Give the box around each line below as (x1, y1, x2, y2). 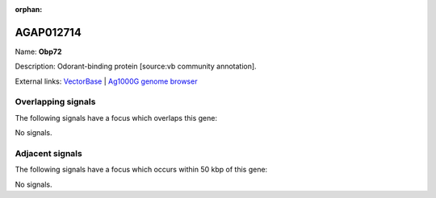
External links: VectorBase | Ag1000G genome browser (15, 76, 198, 86)
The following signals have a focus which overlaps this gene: (15, 113, 218, 122)
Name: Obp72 (15, 47, 62, 56)
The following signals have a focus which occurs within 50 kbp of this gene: (15, 165, 268, 175)
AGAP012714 (15, 25, 82, 39)
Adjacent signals (15, 147, 82, 159)
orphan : (15, 5, 43, 14)
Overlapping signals (15, 97, 96, 108)
